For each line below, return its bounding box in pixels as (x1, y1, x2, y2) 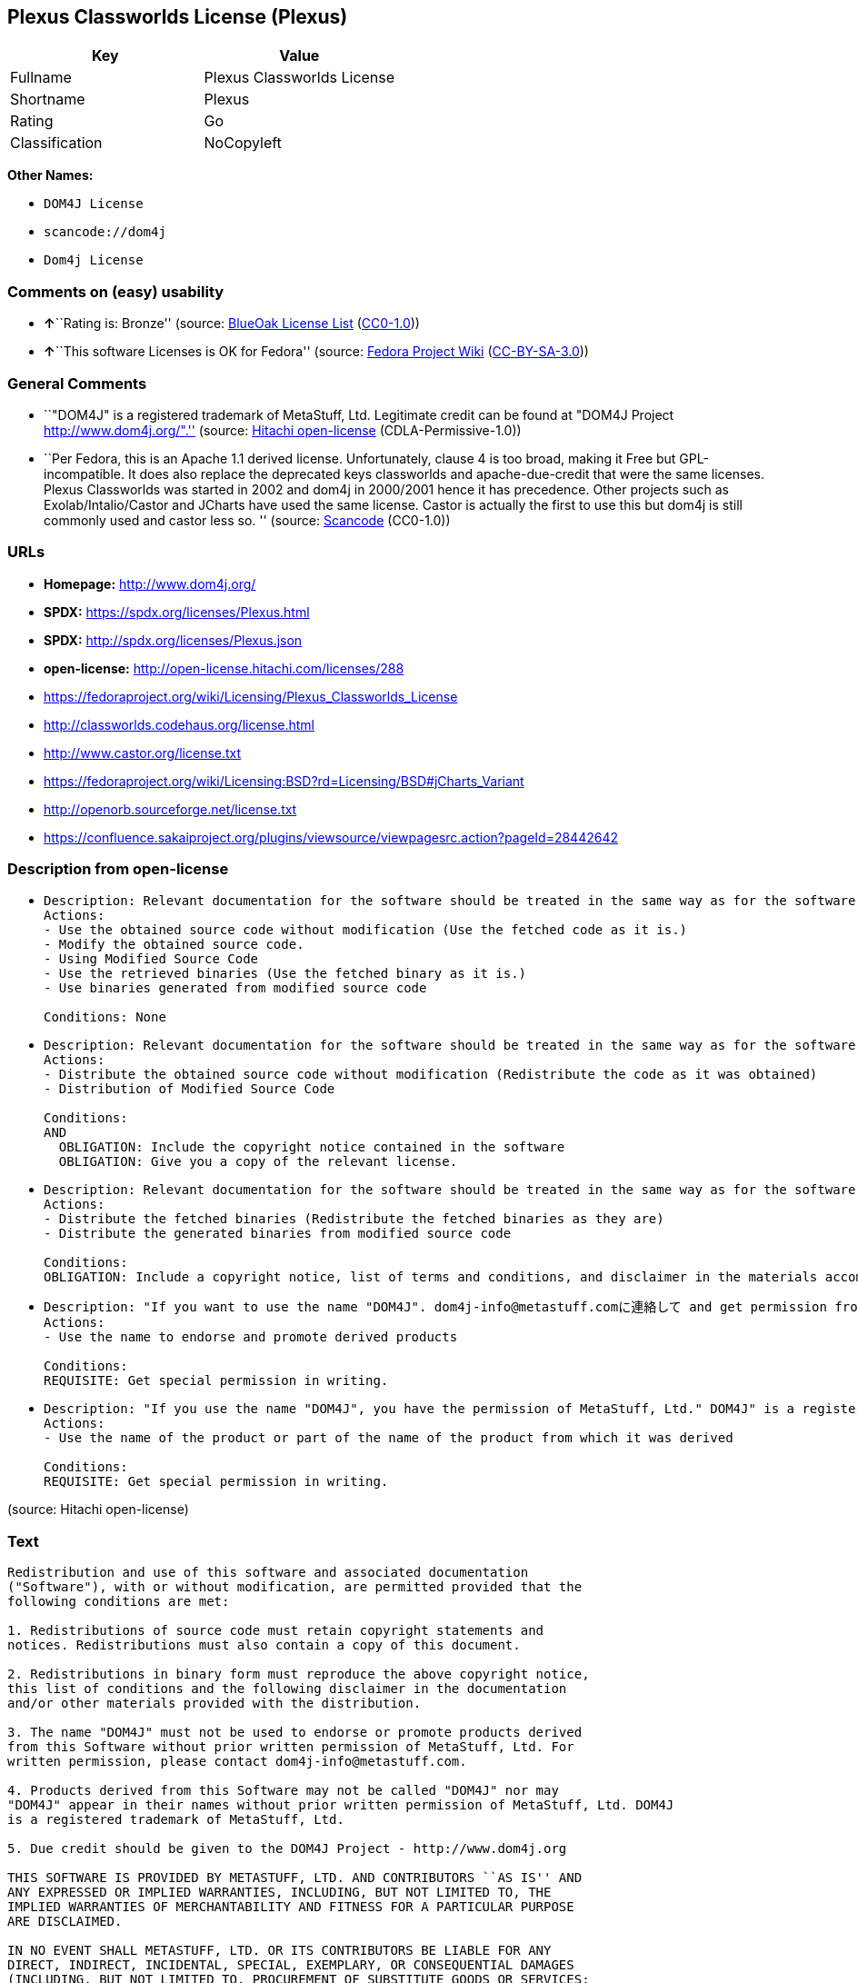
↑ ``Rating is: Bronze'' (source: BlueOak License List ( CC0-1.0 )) (44, 315, 420, 332)
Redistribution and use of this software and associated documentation (7, 1565, 529, 1580)
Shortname (10, 90, 85, 109)
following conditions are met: (7, 1594, 230, 1609)
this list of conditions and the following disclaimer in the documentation (7, 1681, 567, 1697)
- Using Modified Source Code (44, 952, 259, 967)
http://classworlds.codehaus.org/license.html (44, 716, 314, 732)
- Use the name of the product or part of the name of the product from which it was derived (44, 1430, 733, 1446)
